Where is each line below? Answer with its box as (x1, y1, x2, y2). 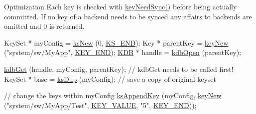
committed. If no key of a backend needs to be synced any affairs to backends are (4, 11, 252, 21)
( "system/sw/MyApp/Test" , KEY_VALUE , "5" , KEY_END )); (4, 100, 197, 110)
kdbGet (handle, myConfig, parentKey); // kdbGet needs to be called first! (4, 63, 234, 74)
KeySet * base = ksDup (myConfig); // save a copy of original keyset (4, 73, 216, 84)
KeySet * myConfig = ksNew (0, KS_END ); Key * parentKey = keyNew (4, 37, 229, 48)
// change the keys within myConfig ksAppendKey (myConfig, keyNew (4, 90, 222, 101)
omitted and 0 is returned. (4, 21, 85, 31)
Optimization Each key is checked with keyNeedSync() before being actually (4, 1, 237, 11)
